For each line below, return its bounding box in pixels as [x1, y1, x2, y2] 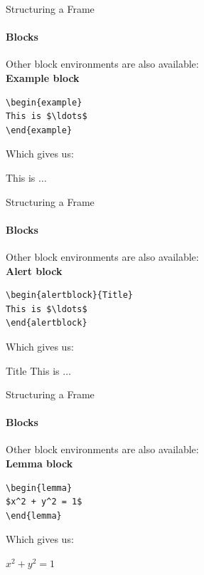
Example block [6, 70, 80, 85]
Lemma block [6, 456, 73, 471]
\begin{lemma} [6, 482, 73, 493]
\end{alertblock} [6, 318, 87, 328]
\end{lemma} [6, 510, 62, 521]
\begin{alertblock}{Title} [6, 290, 133, 301]
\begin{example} [6, 97, 82, 108]
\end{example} [6, 125, 73, 135]
